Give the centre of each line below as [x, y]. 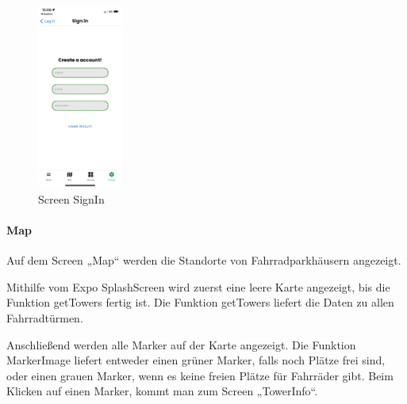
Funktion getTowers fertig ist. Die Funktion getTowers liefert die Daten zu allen [200, 302]
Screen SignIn [71, 198]
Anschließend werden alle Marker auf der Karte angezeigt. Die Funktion [181, 344]
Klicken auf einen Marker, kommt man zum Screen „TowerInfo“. [162, 391]
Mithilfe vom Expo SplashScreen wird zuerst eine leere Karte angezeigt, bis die [198, 286]
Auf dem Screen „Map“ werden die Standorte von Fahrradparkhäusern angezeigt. [204, 260]
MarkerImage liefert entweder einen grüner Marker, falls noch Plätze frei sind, [196, 360]
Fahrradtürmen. [45, 317]
